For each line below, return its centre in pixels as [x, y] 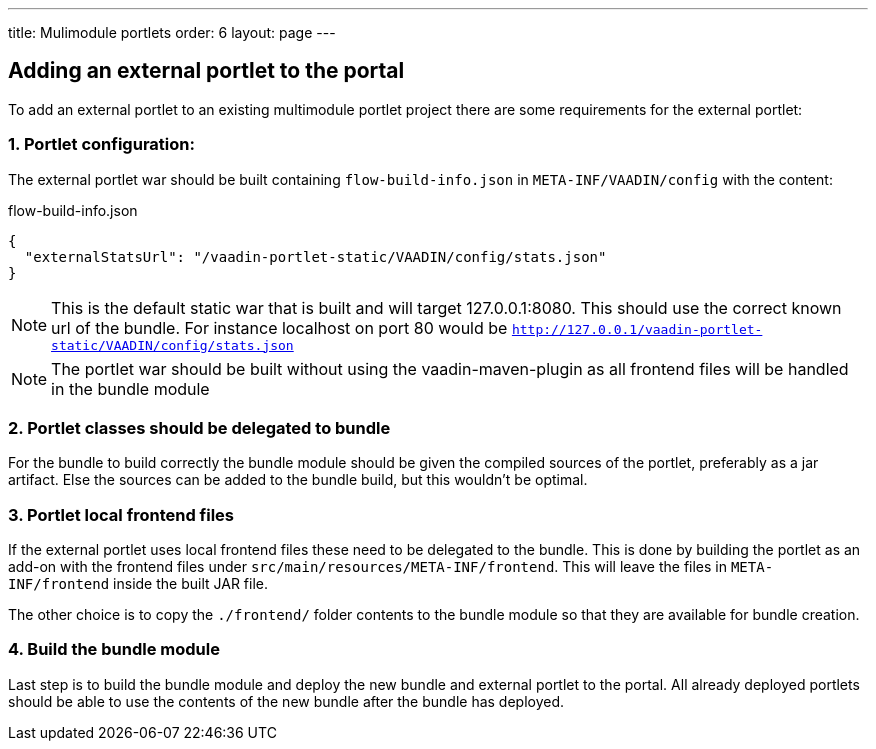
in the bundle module [130, 388]
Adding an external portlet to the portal [206, 71]
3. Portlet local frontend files [121, 514]
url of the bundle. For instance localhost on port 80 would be [279, 327]
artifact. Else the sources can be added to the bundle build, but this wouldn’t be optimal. [298, 480]
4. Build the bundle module [114, 649]
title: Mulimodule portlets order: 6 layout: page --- [172, 32]
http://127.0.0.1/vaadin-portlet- [637, 329]
